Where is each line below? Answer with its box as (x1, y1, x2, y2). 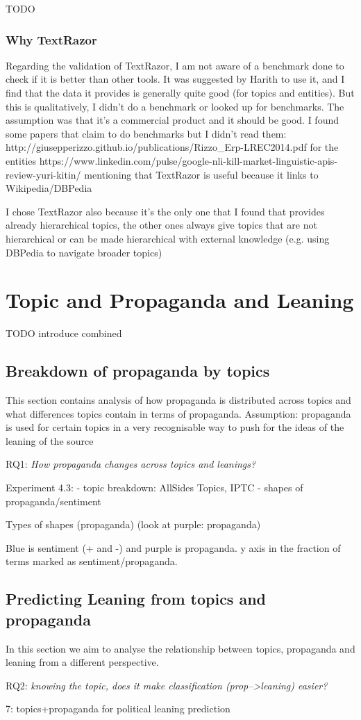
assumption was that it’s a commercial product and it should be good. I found (6, 113, 339, 127)
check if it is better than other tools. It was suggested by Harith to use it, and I (6, 72, 345, 86)
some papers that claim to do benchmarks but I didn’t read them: (6, 126, 287, 140)
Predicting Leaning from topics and (6, 588, 267, 609)
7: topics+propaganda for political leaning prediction (6, 701, 230, 716)
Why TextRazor (6, 31, 97, 48)
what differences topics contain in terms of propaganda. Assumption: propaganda (6, 406, 351, 420)
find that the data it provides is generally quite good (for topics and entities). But (6, 85, 355, 99)
